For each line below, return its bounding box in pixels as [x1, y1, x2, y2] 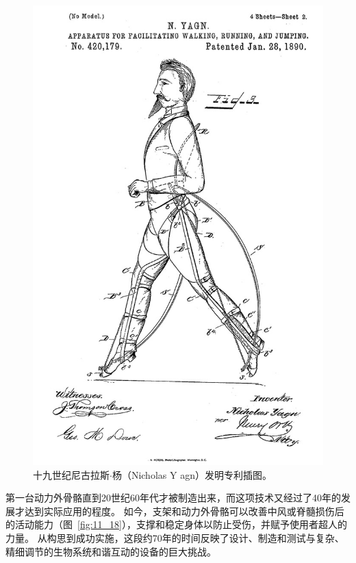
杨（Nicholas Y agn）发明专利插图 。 [112, 467, 272, 481]
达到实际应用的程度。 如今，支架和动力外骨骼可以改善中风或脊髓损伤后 [24, 503, 344, 518]
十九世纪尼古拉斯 [33, 467, 110, 481]
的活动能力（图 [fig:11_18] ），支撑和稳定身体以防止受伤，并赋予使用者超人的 [5, 517, 347, 531]
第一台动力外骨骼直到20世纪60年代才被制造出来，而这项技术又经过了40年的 [5, 490, 341, 505]
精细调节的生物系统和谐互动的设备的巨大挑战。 [5, 544, 216, 558]
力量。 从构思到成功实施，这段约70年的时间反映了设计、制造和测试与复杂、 [5, 531, 344, 545]
